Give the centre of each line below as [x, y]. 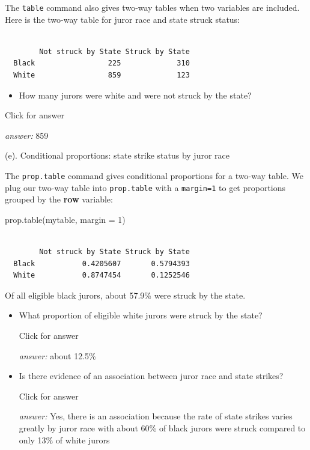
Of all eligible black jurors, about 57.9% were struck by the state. [125, 295]
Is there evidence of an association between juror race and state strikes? [151, 376]
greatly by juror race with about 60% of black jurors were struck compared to [162, 428]
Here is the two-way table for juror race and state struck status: [123, 19]
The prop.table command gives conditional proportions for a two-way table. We [154, 175]
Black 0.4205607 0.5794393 [102, 263]
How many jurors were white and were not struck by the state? [135, 95]
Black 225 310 [102, 63]
